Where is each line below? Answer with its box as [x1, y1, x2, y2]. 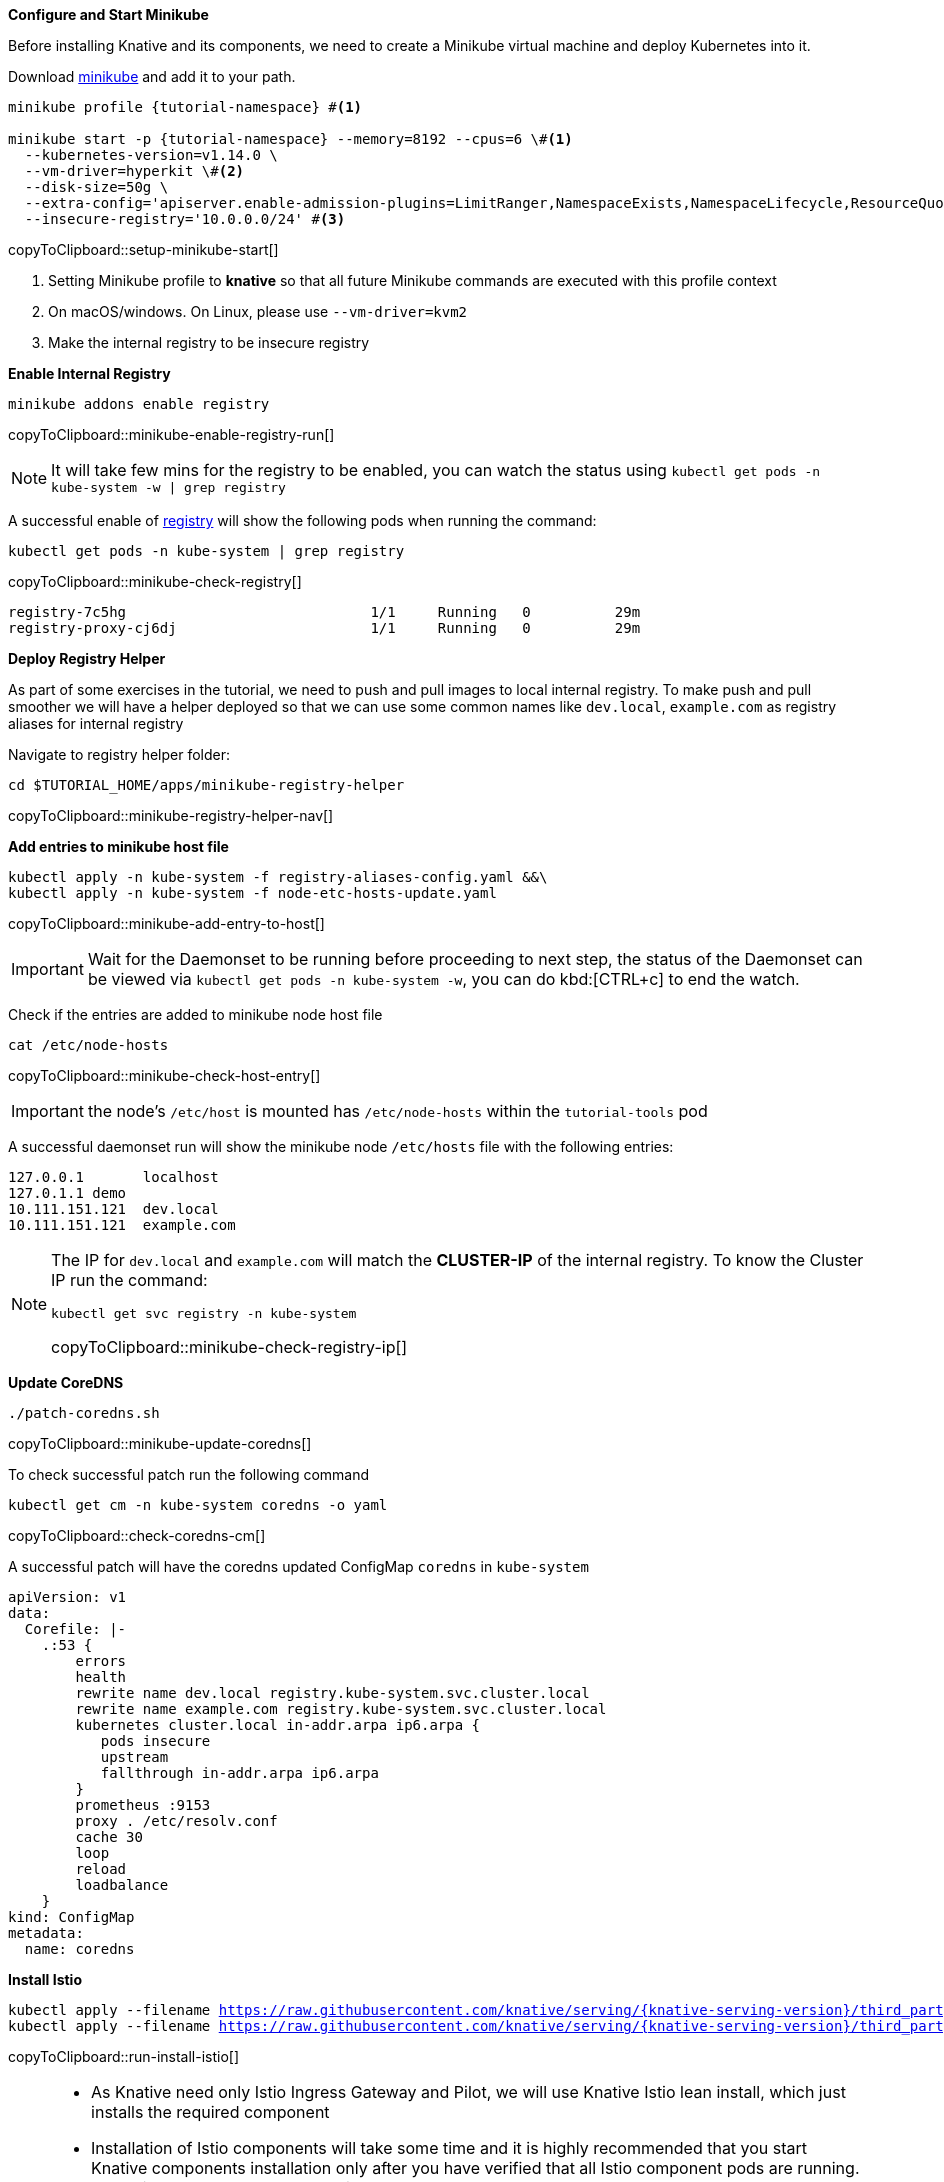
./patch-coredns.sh [8, 1405, 160, 1421]
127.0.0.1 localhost [8, 1169, 219, 1185]
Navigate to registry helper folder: [8, 746, 231, 763]
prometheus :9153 [75, 1797, 211, 1813]
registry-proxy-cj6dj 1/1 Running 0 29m [8, 620, 641, 636]
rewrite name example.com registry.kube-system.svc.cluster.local [75, 1701, 607, 1717]
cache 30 [75, 1829, 143, 1845]
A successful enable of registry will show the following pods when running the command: [8, 512, 597, 529]
